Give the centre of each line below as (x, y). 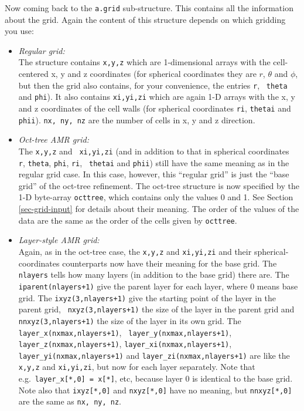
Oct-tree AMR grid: (54, 139)
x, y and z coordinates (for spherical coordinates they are (154, 74)
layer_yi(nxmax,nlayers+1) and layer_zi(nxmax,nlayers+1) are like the (154, 355)
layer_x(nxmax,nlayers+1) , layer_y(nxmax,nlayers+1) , (125, 332)
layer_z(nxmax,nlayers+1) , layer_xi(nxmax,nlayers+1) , (125, 344)
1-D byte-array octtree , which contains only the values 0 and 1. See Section (156, 197)
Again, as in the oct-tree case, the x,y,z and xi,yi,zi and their (135, 251)
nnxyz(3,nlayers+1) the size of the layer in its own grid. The (130, 320)
